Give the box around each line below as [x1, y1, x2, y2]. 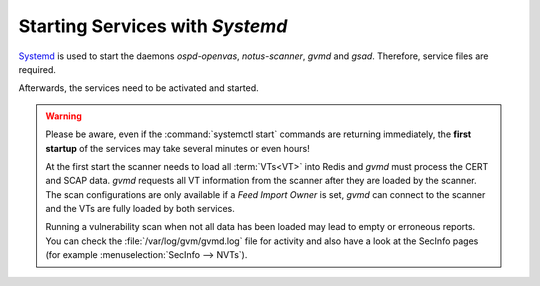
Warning [45, 110, 82, 122]
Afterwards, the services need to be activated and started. [18, 82, 259, 94]
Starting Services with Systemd [18, 15, 288, 37]
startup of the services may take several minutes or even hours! [45, 142, 310, 154]
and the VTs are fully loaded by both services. [45, 203, 235, 215]
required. [18, 63, 57, 75]
